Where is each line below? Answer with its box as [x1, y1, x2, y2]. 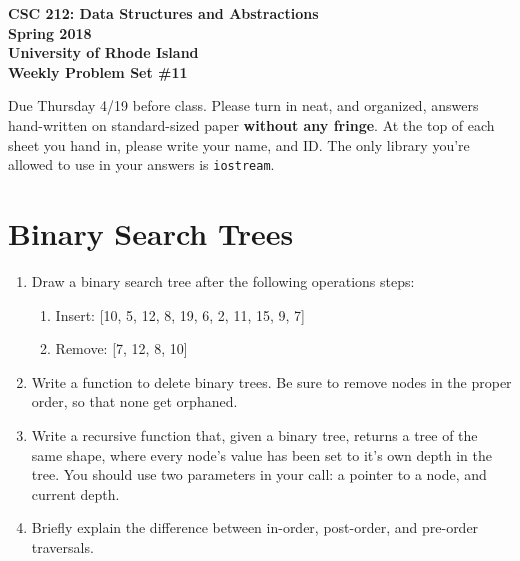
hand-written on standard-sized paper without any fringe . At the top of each [8, 114, 495, 135]
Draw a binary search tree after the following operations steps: [31, 270, 415, 291]
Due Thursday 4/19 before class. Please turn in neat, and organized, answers [8, 95, 479, 116]
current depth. [31, 483, 120, 504]
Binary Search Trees [8, 213, 294, 253]
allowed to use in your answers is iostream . [8, 154, 275, 175]
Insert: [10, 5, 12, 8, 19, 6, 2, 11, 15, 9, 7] [55, 304, 305, 325]
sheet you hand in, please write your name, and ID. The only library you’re [8, 134, 470, 155]
